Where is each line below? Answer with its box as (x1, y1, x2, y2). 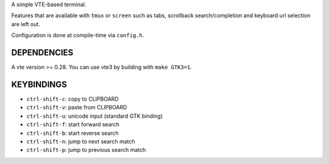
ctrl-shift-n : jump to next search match (26, 137, 135, 145)
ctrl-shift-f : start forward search (26, 121, 120, 128)
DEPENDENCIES (11, 47, 74, 58)
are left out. (11, 20, 41, 27)
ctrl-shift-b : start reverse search (26, 129, 119, 137)
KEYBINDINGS (11, 79, 67, 89)
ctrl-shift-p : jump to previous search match (26, 146, 146, 154)
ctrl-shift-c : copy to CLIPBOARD (26, 95, 119, 103)
